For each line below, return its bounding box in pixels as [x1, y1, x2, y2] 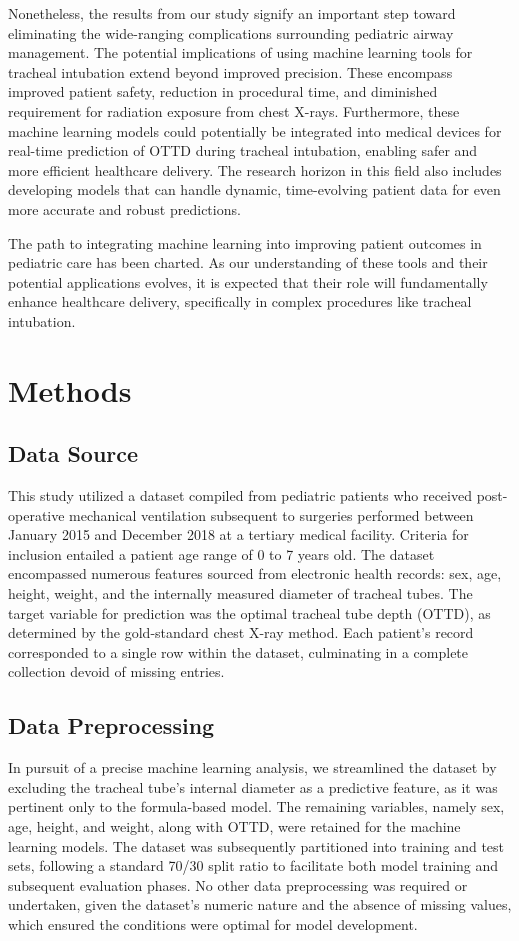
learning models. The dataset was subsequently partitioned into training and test [8, 835, 505, 856]
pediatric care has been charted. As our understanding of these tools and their [8, 252, 488, 273]
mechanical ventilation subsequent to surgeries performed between [69, 504, 474, 525]
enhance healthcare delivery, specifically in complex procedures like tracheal [8, 291, 472, 312]
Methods [8, 369, 132, 410]
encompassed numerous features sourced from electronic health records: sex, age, [8, 563, 502, 584]
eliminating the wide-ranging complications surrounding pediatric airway [8, 22, 454, 43]
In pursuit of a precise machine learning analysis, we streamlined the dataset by [8, 757, 497, 778]
